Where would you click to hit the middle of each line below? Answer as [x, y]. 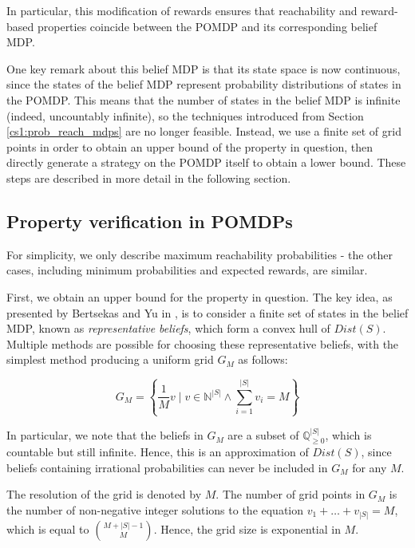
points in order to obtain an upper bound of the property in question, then [190, 146]
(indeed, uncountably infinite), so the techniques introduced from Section [185, 115]
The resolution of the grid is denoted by [104, 494]
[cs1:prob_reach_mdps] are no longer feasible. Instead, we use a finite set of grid [204, 131]
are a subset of [263, 435]
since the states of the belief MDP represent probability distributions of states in [204, 84]
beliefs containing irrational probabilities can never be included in [167, 467]
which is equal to [48, 528]
